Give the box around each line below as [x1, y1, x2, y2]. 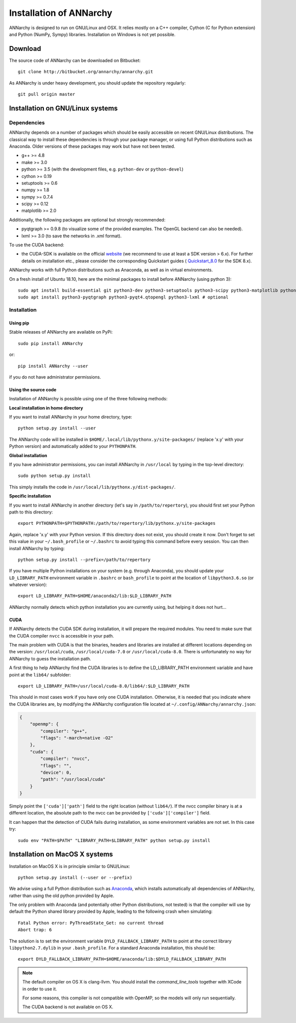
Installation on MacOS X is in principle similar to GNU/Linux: [9, 863, 130, 869]
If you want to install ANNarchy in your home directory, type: [9, 414, 133, 420]
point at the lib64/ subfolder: [9, 672, 71, 678]
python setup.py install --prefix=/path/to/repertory [18, 556, 150, 562]
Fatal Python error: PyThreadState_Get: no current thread [18, 920, 164, 926]
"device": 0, [40, 769, 72, 775]
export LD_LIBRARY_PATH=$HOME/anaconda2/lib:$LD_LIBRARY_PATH [18, 593, 172, 599]
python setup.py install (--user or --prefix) [18, 875, 133, 880]
